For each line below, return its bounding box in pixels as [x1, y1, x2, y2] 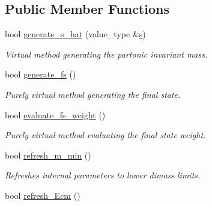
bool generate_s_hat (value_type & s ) [5, 28, 146, 40]
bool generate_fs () [5, 68, 76, 80]
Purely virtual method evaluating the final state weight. [5, 129, 206, 141]
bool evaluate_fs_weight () [5, 108, 106, 121]
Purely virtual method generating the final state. [5, 88, 181, 100]
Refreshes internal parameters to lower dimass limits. [5, 169, 201, 181]
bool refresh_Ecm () [5, 189, 80, 201]
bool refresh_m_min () [5, 148, 91, 161]
